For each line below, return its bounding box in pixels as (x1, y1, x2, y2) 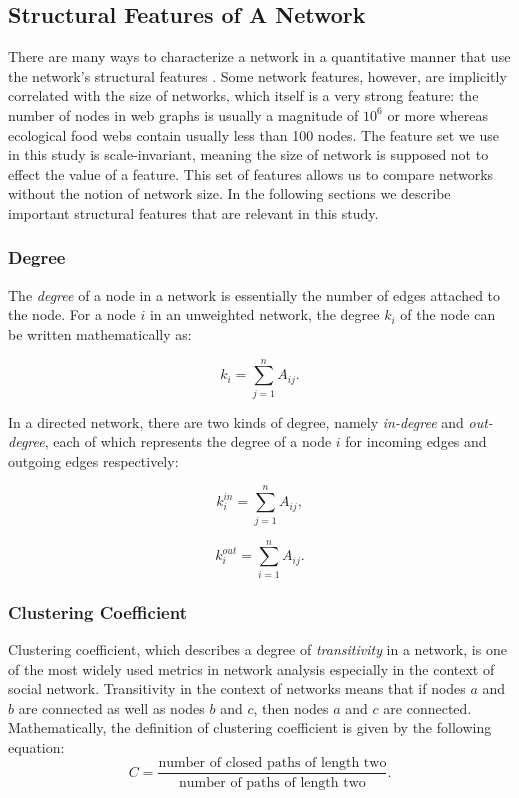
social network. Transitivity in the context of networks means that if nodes (8, 678, 466, 699)
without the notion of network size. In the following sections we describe (8, 183, 451, 204)
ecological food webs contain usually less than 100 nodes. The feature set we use (8, 124, 499, 145)
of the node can (400, 304, 496, 325)
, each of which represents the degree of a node (44, 431, 332, 452)
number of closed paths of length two (158, 756, 387, 771)
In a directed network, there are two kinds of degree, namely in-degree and (8, 411, 464, 432)
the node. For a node (8, 304, 136, 325)
